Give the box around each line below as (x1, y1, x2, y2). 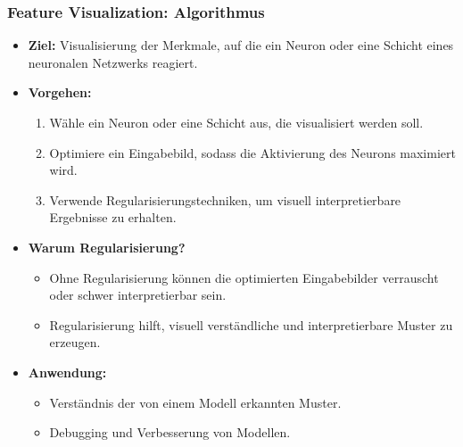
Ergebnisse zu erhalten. (49, 208, 177, 227)
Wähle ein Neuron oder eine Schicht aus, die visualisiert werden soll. (49, 113, 424, 131)
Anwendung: (28, 362, 107, 381)
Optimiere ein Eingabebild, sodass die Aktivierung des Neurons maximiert (49, 143, 456, 161)
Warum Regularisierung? (28, 237, 186, 256)
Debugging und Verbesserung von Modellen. (49, 423, 291, 442)
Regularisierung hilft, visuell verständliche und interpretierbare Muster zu (49, 315, 453, 334)
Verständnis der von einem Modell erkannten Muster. (49, 393, 342, 411)
